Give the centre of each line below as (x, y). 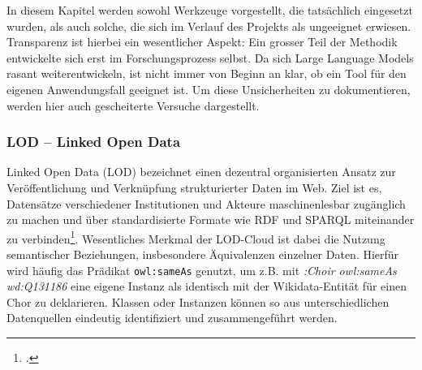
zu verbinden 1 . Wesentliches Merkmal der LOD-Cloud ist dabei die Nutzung (196, 237)
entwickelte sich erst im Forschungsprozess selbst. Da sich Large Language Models (210, 57)
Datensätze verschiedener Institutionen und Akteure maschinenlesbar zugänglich (206, 203)
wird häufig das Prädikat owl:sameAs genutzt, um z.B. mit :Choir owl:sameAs (202, 270)
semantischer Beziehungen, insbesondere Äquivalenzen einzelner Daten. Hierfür (203, 254)
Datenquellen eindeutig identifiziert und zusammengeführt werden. (172, 318)
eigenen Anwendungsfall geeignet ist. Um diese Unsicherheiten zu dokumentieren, (209, 89)
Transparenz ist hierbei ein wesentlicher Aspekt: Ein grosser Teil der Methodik (202, 42)
